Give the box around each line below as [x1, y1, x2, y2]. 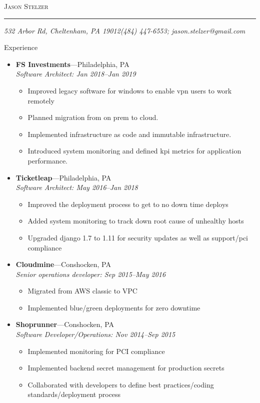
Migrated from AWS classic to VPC [27, 285, 137, 296]
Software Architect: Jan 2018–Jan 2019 [15, 68, 136, 79]
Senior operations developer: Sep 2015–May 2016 [15, 268, 166, 279]
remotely [27, 95, 54, 105]
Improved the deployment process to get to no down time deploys [27, 198, 228, 209]
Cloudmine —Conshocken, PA [15, 259, 111, 269]
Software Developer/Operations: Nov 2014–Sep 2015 [15, 329, 175, 339]
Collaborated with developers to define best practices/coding [27, 379, 214, 389]
